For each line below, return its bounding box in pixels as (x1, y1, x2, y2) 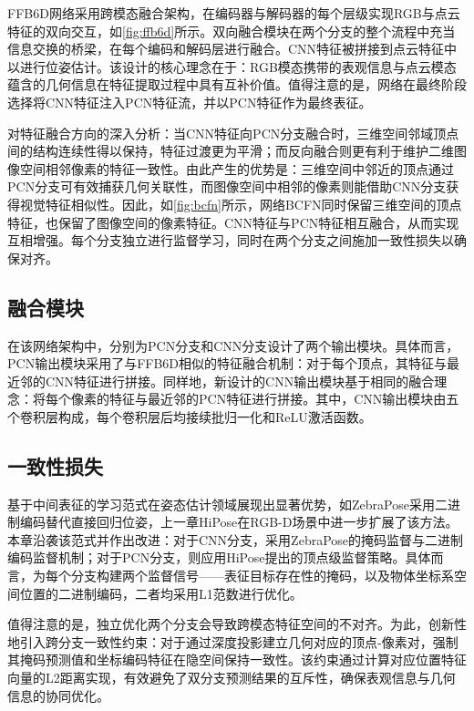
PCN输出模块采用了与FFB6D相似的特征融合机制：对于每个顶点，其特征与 (7, 354, 448, 373)
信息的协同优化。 (7, 685, 109, 705)
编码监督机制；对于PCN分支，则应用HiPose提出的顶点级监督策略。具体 (7, 548, 431, 567)
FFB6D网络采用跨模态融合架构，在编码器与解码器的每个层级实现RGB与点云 (7, 4, 460, 22)
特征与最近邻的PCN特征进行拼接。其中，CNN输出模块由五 (108, 389, 459, 408)
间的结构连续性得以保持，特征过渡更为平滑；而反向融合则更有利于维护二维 (7, 141, 454, 160)
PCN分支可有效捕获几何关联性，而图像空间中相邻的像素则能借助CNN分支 (7, 177, 447, 196)
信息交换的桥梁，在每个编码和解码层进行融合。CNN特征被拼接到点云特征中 (7, 39, 458, 58)
